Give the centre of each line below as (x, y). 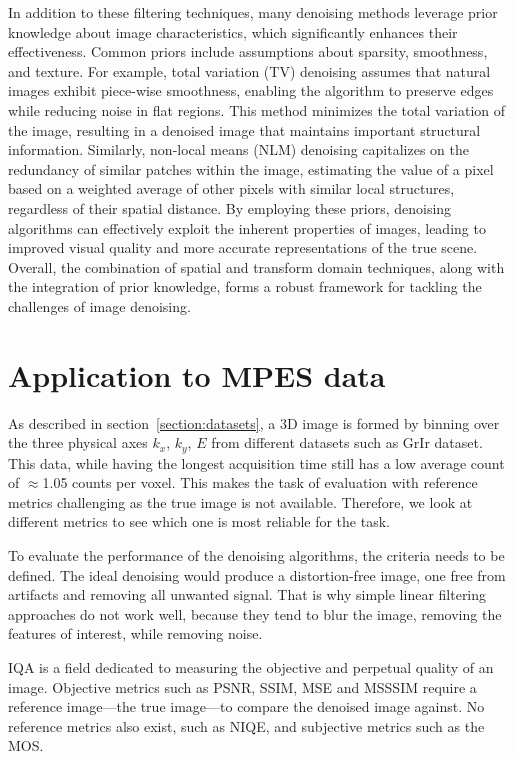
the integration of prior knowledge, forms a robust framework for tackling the (245, 286)
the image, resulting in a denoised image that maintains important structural (244, 129)
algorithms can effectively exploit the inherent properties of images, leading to (247, 227)
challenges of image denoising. (99, 305)
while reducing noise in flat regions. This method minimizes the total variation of (257, 109)
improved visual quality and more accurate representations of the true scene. (243, 247)
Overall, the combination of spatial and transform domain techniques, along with (256, 266)
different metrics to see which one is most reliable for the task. (199, 521)
